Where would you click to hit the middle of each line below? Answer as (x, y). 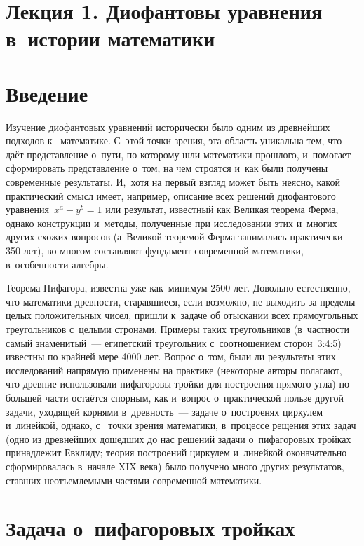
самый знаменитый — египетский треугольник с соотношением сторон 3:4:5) (174, 342)
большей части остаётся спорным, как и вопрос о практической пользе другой (175, 397)
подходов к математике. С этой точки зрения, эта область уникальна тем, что (174, 141)
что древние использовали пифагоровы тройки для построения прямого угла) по (177, 384)
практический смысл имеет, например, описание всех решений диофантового (171, 195)
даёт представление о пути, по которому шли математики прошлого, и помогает (178, 154)
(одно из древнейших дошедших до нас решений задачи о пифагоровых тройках (178, 438)
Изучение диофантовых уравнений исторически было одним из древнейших (168, 127)
